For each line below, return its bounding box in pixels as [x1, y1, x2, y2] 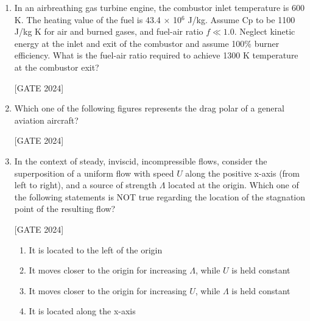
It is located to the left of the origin [29, 243, 163, 256]
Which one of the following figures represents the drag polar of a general [14, 102, 284, 115]
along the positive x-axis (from [185, 166, 300, 179]
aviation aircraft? [14, 113, 79, 126]
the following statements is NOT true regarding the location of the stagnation [14, 190, 305, 203]
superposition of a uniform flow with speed [14, 166, 174, 179]
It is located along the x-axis [29, 305, 136, 317]
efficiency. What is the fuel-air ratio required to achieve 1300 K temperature [14, 49, 298, 62]
